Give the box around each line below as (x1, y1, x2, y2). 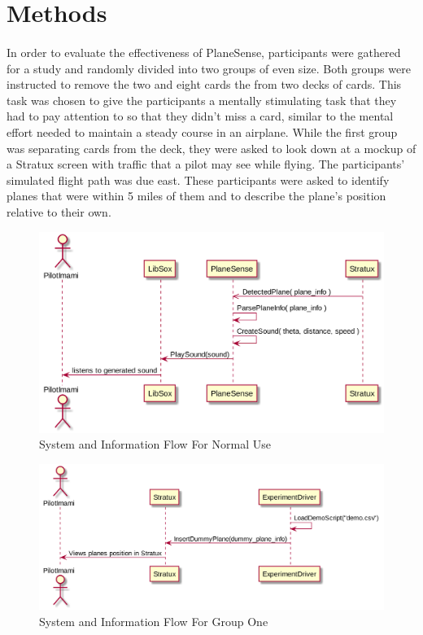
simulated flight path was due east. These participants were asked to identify (7, 171, 390, 188)
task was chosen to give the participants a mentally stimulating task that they (7, 91, 397, 108)
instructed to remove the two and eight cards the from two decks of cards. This (7, 76, 402, 93)
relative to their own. (7, 203, 111, 220)
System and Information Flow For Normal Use (39, 436, 271, 453)
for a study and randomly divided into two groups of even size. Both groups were (7, 59, 411, 77)
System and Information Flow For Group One (39, 612, 268, 629)
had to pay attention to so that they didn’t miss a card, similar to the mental (7, 107, 394, 125)
